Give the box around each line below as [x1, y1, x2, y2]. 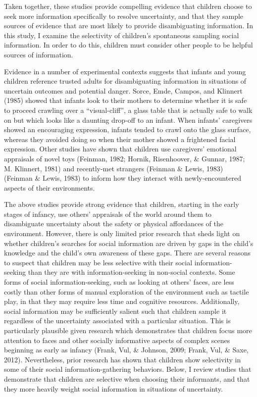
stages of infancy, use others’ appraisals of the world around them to [4, 208, 212, 219]
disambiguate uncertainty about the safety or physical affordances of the [4, 218, 223, 229]
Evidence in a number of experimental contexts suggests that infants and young [4, 66, 246, 76]
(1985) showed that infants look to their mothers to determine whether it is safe [4, 95, 247, 105]
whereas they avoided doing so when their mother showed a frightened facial [4, 134, 236, 144]
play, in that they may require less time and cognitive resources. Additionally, [4, 296, 240, 306]
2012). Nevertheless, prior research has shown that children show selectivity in [4, 354, 241, 364]
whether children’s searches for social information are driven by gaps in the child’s [4, 238, 254, 248]
